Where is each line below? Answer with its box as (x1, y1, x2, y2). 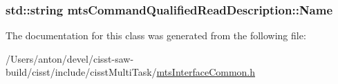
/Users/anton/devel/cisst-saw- (6, 51, 134, 65)
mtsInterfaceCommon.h (156, 65, 256, 79)
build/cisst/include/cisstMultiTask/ (6, 65, 157, 79)
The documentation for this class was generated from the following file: (6, 28, 306, 43)
